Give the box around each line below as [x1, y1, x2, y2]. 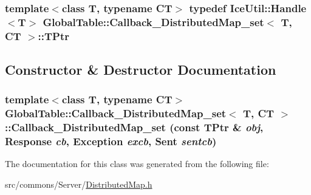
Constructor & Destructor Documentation [5, 60, 276, 79]
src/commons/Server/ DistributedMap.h [5, 178, 152, 191]
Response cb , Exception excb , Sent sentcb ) [5, 134, 217, 149]
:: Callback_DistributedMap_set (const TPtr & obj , [5, 120, 264, 135]
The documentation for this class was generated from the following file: [5, 157, 269, 170]
